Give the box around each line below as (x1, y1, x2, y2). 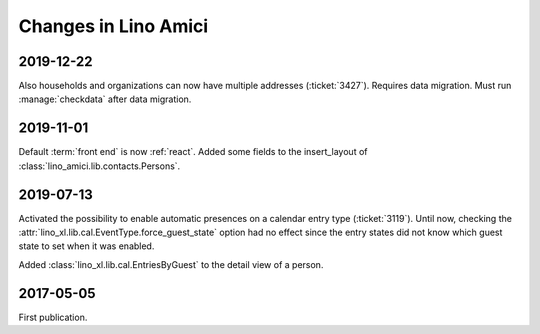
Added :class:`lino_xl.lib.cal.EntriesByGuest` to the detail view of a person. (18, 258, 324, 270)
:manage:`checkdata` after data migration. (18, 93, 192, 105)
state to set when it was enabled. (18, 240, 155, 252)
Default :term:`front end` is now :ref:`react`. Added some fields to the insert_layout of (18, 146, 368, 158)
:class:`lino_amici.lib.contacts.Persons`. (18, 160, 181, 172)
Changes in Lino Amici (18, 15, 209, 37)
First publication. (18, 311, 88, 323)
